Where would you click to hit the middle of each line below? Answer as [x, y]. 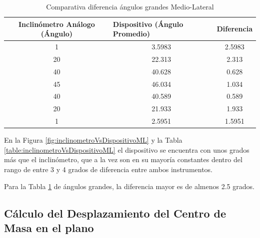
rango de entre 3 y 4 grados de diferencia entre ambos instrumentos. [108, 169]
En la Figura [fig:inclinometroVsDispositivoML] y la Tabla [93, 140]
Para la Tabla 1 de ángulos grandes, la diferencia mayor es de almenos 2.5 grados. [129, 186]
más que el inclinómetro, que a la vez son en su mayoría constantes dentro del [123, 159]
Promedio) [131, 34]
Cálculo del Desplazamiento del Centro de [115, 213]
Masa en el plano [49, 227]
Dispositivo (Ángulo [148, 24]
